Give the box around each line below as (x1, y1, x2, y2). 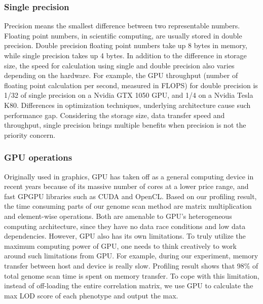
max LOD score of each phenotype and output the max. (4, 290, 178, 300)
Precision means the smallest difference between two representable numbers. (4, 20, 240, 31)
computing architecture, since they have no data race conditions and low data (4, 220, 246, 231)
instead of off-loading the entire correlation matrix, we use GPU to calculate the (4, 280, 253, 291)
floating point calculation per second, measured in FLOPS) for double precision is (4, 80, 258, 90)
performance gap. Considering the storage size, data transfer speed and (4, 109, 225, 120)
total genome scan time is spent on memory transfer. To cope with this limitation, (4, 270, 259, 281)
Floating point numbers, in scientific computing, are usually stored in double (4, 30, 242, 41)
